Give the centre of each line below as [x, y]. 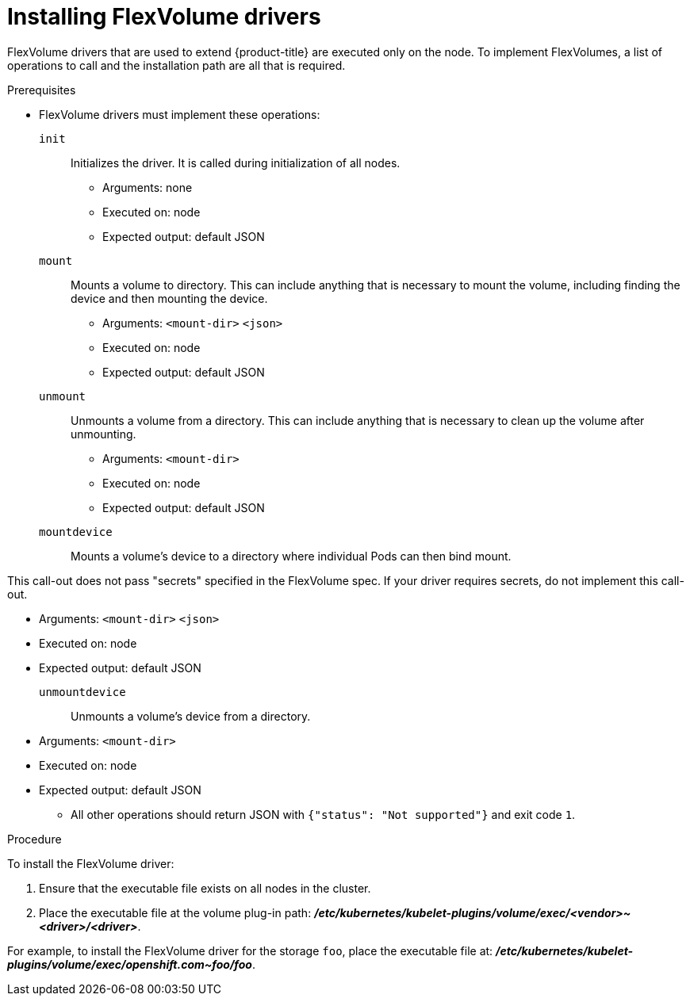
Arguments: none [148, 187]
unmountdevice [82, 692]
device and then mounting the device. [169, 298]
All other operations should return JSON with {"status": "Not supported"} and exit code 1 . [323, 814]
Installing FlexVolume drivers [164, 17]
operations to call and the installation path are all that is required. [176, 65]
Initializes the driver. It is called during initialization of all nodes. [236, 163]
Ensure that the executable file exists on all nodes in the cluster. [205, 888]
